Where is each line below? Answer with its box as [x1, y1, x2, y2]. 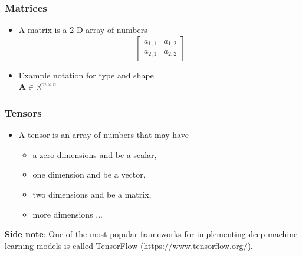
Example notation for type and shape [18, 68, 154, 81]
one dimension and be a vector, [32, 168, 146, 180]
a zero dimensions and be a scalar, [32, 148, 157, 160]
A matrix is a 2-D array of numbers [18, 24, 147, 36]
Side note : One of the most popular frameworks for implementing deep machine [5, 228, 298, 240]
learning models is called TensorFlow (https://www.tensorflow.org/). [5, 239, 253, 251]
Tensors [5, 105, 42, 120]
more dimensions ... [32, 208, 103, 220]
